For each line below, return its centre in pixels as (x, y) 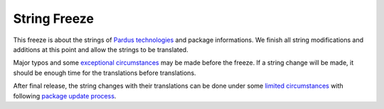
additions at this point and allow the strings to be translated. (101, 49)
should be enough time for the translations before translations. (105, 73)
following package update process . (65, 95)
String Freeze (54, 19)
